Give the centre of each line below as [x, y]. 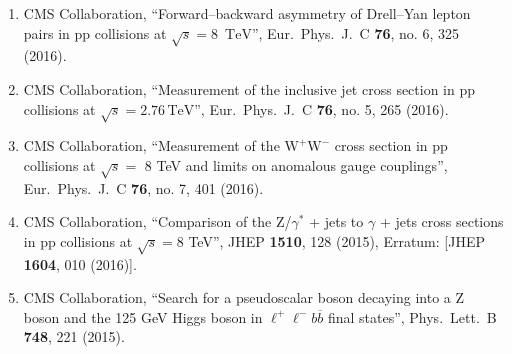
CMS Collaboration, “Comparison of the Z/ [157, 221]
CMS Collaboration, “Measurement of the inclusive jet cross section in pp [249, 88]
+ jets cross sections [441, 221]
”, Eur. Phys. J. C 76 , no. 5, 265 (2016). [321, 108]
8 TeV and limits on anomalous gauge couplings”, [296, 164]
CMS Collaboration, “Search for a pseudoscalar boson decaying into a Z [244, 297]
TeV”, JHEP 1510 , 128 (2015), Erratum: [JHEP [336, 240]
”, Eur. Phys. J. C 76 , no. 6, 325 [355, 32]
